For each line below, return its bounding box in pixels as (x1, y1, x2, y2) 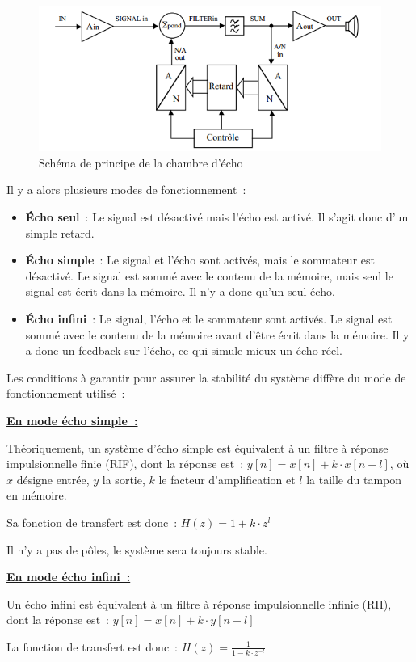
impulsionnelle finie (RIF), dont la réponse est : (6, 455, 244, 472)
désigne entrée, (16, 470, 90, 487)
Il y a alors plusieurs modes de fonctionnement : (6, 181, 246, 198)
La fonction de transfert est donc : (6, 638, 178, 655)
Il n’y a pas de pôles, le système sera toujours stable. (6, 541, 267, 558)
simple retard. (25, 224, 95, 241)
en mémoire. (6, 487, 67, 504)
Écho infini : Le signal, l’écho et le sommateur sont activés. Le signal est (25, 310, 393, 327)
